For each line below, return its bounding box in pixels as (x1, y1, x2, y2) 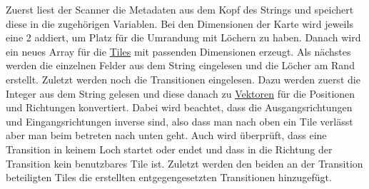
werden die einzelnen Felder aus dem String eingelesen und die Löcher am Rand (6, 58, 355, 73)
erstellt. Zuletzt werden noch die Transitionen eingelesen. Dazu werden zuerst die (6, 71, 360, 86)
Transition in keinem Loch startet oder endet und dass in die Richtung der (6, 141, 333, 156)
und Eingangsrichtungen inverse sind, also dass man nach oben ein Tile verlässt (6, 113, 353, 128)
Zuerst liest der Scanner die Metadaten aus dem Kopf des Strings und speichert (6, 2, 354, 16)
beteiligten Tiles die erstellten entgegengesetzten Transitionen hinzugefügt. (6, 170, 332, 185)
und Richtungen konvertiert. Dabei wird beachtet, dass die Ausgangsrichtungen (6, 100, 353, 115)
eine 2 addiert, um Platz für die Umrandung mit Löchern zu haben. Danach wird (6, 30, 361, 45)
